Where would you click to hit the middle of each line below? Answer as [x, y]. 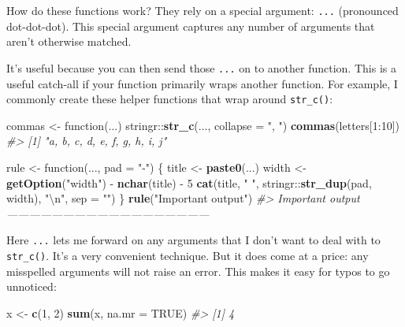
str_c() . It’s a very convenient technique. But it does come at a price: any [188, 255]
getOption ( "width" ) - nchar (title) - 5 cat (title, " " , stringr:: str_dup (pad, [189, 182]
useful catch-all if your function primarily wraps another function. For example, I [202, 83]
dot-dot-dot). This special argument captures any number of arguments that [191, 26]
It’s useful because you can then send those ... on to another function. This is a [201, 67]
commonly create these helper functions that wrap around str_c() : [170, 99]
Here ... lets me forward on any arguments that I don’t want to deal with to [193, 240]
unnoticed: [32, 286]
